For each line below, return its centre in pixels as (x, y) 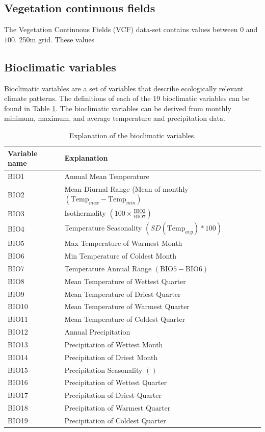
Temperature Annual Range (108, 268)
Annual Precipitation (97, 332)
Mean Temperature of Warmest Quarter (127, 306)
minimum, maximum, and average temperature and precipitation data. (115, 118)
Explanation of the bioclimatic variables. (132, 135)
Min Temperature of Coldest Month (121, 256)
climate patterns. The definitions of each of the (77, 98)
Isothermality (85, 212)
